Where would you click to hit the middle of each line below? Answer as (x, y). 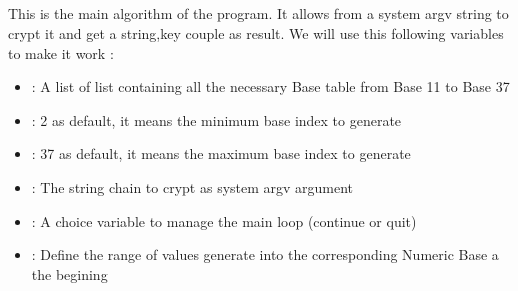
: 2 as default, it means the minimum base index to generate (216, 119)
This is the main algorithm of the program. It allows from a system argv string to (258, 13)
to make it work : (61, 52)
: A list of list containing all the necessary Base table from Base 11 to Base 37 (270, 86)
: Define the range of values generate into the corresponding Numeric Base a (265, 254)
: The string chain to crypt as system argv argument (192, 186)
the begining (69, 273)
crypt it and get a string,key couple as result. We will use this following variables (256, 32)
